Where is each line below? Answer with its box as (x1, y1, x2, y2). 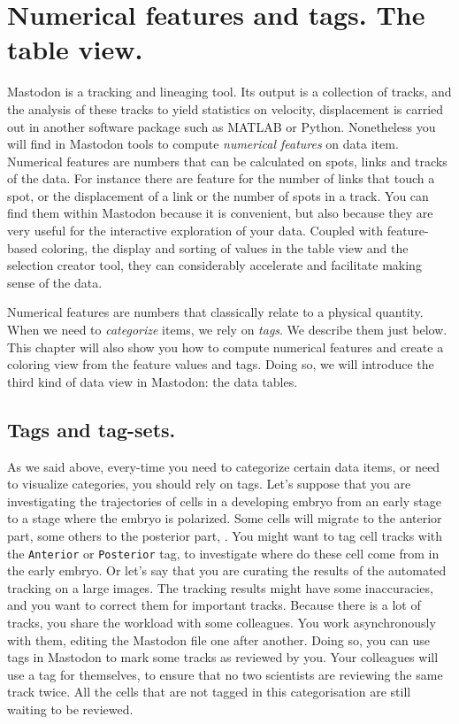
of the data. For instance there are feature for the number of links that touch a (7, 169, 435, 188)
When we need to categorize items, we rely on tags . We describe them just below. (7, 320, 448, 339)
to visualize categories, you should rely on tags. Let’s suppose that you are (7, 474, 411, 493)
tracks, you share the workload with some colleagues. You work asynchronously (7, 613, 436, 632)
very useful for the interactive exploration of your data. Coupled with (7, 221, 383, 240)
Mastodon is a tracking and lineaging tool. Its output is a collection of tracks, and (7, 82, 452, 101)
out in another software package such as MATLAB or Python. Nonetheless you (7, 117, 436, 135)
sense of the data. (7, 273, 103, 291)
